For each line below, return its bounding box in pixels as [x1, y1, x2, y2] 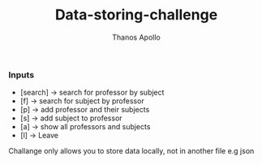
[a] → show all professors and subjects [19, 122, 151, 132]
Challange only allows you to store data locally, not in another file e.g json [8, 146, 255, 156]
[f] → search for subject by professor [19, 96, 144, 106]
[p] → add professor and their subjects [19, 105, 150, 115]
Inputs [8, 69, 35, 80]
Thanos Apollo [112, 32, 161, 42]
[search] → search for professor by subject [19, 87, 165, 98]
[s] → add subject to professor [19, 113, 123, 123]
